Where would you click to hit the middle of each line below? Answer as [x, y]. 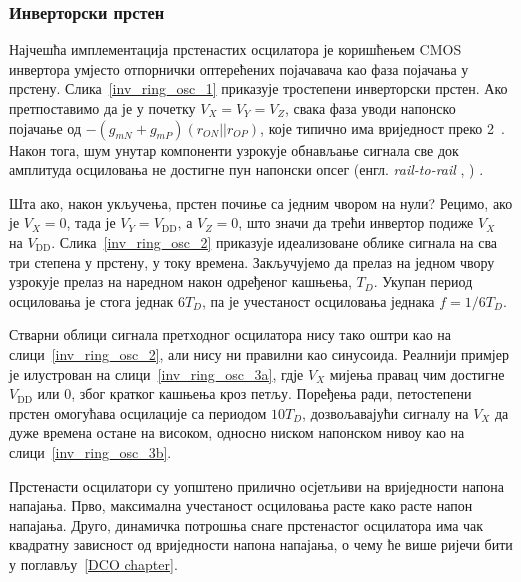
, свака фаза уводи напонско [370, 108]
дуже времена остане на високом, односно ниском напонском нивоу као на [237, 432]
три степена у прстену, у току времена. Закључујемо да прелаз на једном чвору [252, 261]
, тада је [91, 222]
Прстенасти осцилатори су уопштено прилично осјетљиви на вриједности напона [256, 485]
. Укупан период [423, 281]
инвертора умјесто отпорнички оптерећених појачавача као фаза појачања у [239, 68]
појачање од [45, 127]
